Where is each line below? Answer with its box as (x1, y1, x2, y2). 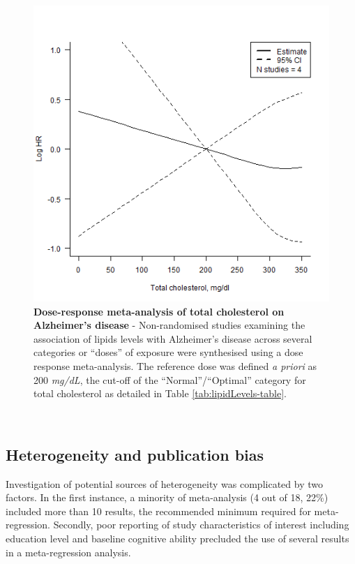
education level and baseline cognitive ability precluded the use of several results (6, 530, 349, 545)
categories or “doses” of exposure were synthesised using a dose (33, 345, 303, 359)
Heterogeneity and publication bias (6, 443, 264, 465)
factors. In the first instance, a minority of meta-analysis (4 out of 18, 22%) (6, 490, 328, 505)
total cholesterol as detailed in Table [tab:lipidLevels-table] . (33, 386, 287, 401)
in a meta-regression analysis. (6, 544, 131, 559)
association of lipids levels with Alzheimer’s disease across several (33, 331, 312, 346)
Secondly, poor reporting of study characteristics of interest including (53, 517, 349, 532)
